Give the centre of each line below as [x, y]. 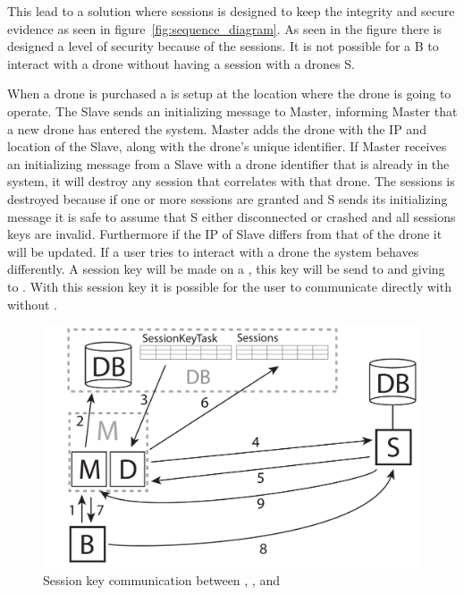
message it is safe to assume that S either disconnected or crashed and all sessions [232, 216]
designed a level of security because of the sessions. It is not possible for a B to [223, 46]
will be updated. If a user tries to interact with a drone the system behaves [213, 251]
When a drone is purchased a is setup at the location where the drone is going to [229, 93]
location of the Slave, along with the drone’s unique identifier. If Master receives [227, 146]
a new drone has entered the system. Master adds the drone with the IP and [217, 128]
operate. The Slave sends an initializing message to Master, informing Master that [232, 110]
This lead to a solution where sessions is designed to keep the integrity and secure [231, 11]
